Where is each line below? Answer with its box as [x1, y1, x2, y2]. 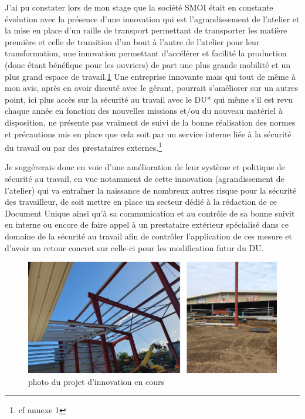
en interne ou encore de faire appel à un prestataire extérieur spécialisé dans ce [5, 218, 289, 231]
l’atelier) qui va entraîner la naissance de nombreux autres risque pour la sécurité [5, 184, 297, 196]
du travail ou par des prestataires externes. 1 [5, 140, 162, 153]
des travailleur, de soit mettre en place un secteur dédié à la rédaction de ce [5, 195, 277, 208]
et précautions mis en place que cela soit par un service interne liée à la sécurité [5, 127, 292, 140]
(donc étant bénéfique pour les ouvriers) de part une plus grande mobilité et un [5, 58, 290, 70]
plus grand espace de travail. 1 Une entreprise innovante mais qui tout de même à [5, 70, 296, 82]
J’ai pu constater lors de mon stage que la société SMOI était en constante [5, 1, 273, 13]
